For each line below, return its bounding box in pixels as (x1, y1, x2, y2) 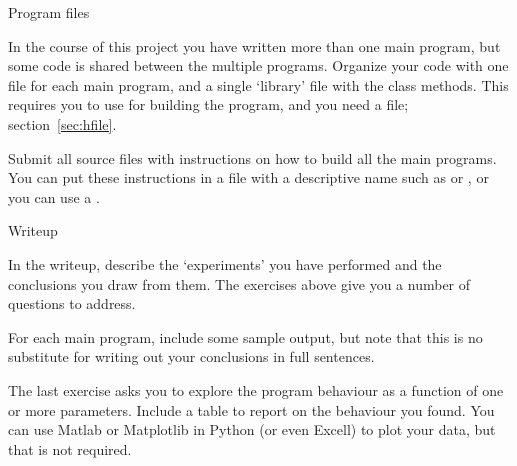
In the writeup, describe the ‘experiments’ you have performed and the (8, 253, 442, 274)
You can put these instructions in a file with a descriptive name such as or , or (8, 167, 489, 188)
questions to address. (8, 293, 136, 314)
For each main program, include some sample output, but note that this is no (8, 326, 483, 347)
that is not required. (8, 438, 132, 459)
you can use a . (8, 186, 100, 207)
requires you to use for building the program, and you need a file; (8, 94, 409, 115)
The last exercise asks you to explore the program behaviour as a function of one (8, 379, 504, 400)
